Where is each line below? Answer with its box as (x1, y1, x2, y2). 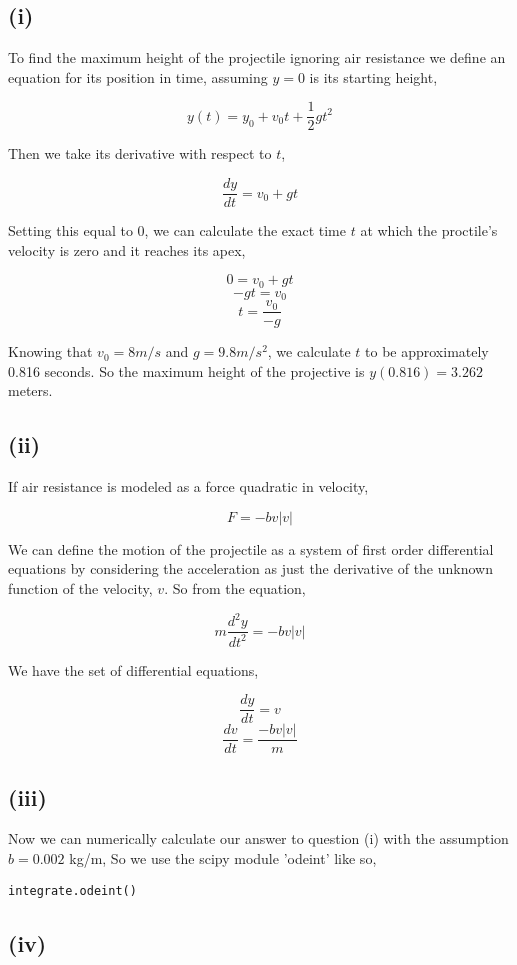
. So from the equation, (164, 578, 306, 599)
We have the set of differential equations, (8, 659, 259, 680)
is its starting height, (309, 66, 438, 87)
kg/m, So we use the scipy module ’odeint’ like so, (69, 848, 377, 869)
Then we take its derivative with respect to (8, 143, 272, 164)
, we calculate (267, 341, 351, 362)
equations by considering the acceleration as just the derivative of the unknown (8, 558, 493, 579)
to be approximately (365, 341, 489, 362)
